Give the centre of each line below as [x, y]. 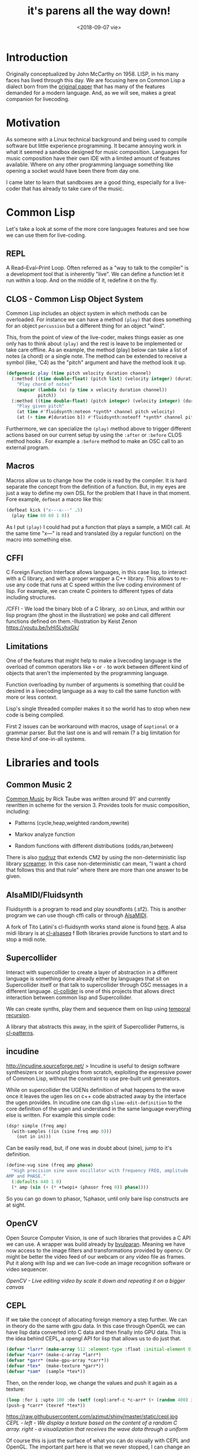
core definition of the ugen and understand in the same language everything [99, 1108]
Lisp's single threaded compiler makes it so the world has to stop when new [98, 709]
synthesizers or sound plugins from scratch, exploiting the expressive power [99, 1072]
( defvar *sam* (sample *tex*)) [46, 1371]
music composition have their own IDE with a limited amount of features [93, 158]
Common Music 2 [39, 784]
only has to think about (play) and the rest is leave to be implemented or [94, 344]
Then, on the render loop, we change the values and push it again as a [92, 1382]
